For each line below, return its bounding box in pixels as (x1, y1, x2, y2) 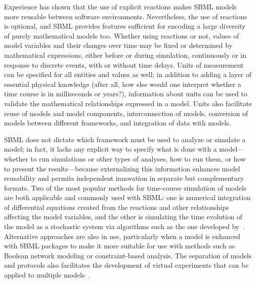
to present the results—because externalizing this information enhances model (4, 163, 240, 173)
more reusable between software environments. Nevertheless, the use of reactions (4, 11, 247, 21)
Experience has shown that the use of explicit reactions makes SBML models (4, 1, 237, 11)
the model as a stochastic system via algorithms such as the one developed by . (4, 221, 245, 232)
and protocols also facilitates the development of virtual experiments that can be (4, 260, 249, 270)
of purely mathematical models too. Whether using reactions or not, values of (4, 30, 239, 40)
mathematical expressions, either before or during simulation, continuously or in (4, 49, 247, 60)
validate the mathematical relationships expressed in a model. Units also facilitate (4, 98, 252, 108)
